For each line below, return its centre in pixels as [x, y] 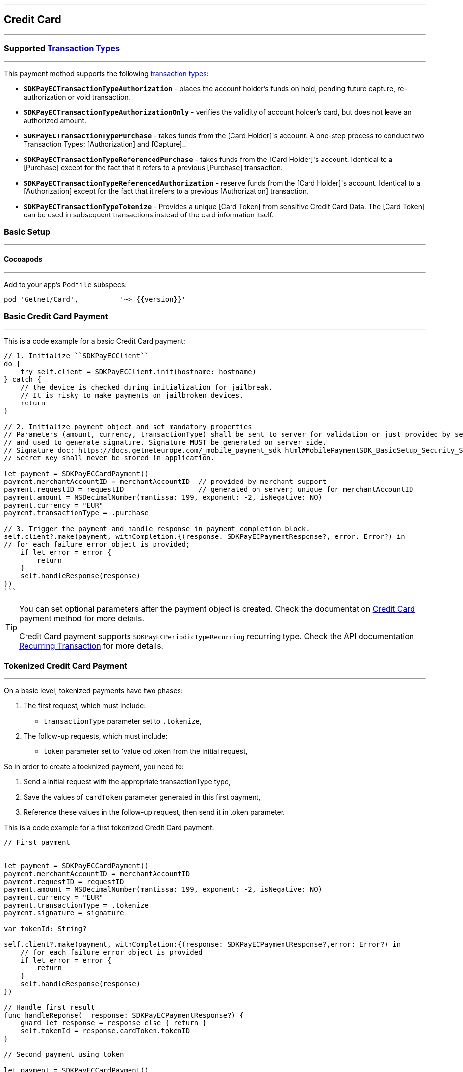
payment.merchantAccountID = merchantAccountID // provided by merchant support [165, 482]
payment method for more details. [82, 619]
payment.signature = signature [64, 913]
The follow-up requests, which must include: [96, 736]
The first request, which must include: [85, 706]
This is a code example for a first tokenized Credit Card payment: [109, 828]
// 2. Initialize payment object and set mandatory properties [128, 427]
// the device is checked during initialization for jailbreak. [146, 388]
